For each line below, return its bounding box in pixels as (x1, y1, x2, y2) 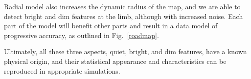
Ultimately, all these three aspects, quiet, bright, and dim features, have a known (4, 46, 247, 57)
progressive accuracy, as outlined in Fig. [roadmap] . (4, 30, 159, 40)
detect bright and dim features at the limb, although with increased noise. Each (4, 11, 243, 21)
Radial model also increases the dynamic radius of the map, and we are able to (4, 1, 241, 11)
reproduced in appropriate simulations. (4, 65, 120, 76)
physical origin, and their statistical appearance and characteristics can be (4, 56, 227, 66)
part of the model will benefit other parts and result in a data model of (4, 20, 218, 31)
